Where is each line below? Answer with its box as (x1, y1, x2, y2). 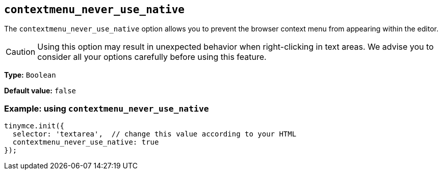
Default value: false (4, 86, 76, 95)
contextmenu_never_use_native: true (12, 138, 159, 147)
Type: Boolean (4, 71, 56, 80)
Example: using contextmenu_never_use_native (4, 103, 209, 114)
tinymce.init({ (4, 122, 65, 130)
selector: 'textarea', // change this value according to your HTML (12, 130, 297, 138)
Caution (6, 47, 36, 57)
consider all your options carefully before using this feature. (37, 52, 267, 62)
